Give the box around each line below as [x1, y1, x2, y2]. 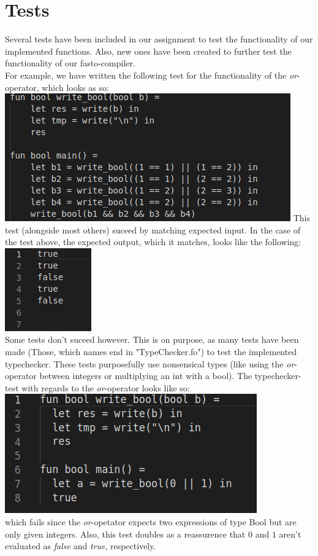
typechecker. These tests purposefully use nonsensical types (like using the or [5, 357, 295, 370]
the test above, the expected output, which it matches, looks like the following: [5, 235, 301, 248]
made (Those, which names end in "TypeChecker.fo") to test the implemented [5, 345, 297, 358]
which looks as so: [42, 80, 109, 93]
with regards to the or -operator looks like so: [21, 381, 190, 394]
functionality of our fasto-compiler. [5, 57, 135, 69]
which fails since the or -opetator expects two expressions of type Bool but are [5, 515, 297, 528]
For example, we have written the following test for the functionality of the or [5, 68, 298, 81]
